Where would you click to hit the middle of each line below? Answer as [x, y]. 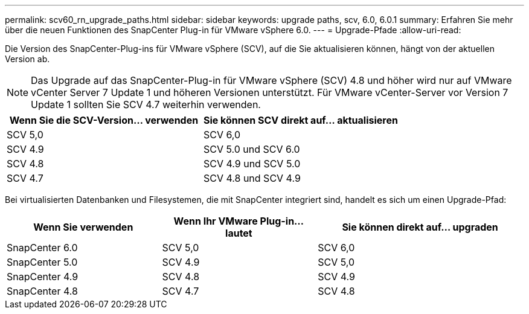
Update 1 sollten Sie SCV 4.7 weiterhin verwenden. [146, 104]
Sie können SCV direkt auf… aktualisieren [300, 120]
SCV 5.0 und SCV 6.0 [252, 149]
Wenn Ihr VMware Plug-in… [239, 221]
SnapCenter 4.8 [42, 291]
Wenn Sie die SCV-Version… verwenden [104, 120]
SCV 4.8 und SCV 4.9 [252, 178]
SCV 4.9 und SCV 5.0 [252, 164]
